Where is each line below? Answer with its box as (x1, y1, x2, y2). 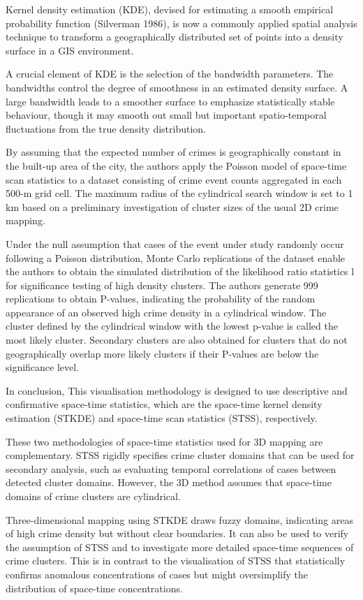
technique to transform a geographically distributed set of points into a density (6, 29, 343, 44)
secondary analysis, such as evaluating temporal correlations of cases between (6, 461, 336, 476)
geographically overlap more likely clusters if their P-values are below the (6, 346, 319, 360)
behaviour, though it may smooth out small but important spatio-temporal (6, 108, 327, 122)
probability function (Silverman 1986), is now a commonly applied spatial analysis (6, 15, 357, 30)
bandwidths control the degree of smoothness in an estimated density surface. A (6, 80, 348, 94)
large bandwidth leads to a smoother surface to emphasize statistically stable (6, 94, 335, 108)
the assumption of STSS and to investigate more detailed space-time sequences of (6, 539, 354, 554)
